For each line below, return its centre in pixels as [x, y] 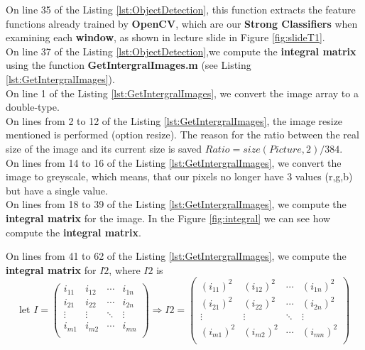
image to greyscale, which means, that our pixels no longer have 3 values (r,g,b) [179, 176]
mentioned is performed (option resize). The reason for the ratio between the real [182, 135]
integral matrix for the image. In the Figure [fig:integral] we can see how [168, 218]
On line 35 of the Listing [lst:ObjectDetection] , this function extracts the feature [181, 9]
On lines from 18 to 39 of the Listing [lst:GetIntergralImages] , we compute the [176, 204]
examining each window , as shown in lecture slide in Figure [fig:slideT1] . [165, 37]
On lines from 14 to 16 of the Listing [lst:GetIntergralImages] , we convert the [174, 162]
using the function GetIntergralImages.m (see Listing [129, 65]
